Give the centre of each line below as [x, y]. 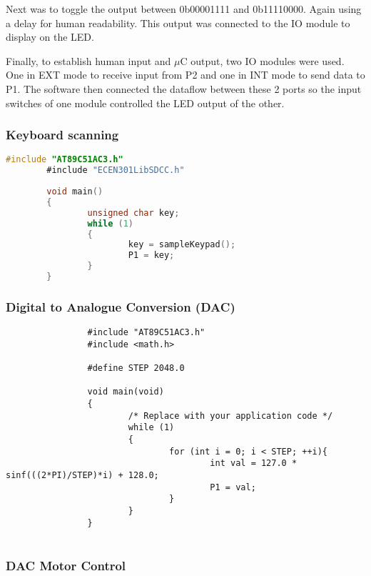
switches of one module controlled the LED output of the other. [145, 103]
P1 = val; [233, 487]
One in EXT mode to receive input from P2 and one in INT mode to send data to [185, 75]
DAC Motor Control [66, 565]
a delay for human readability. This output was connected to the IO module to [178, 23]
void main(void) [126, 392]
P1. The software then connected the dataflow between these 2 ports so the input [184, 88]
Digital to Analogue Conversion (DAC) [121, 306]
